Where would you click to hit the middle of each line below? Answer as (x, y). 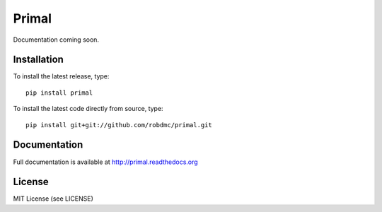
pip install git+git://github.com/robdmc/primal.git (119, 125)
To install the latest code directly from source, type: (88, 109)
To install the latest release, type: (61, 76)
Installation (38, 60)
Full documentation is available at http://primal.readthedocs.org (105, 162)
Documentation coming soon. (56, 40)
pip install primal (59, 93)
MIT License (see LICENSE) (53, 199)
